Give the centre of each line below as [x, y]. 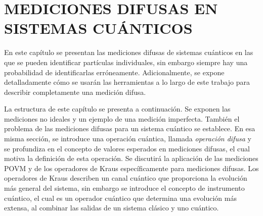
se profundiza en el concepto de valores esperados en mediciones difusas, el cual [127, 148]
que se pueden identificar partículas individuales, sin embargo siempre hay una [126, 62]
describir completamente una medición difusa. [75, 92]
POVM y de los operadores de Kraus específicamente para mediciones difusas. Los [131, 168]
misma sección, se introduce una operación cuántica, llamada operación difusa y [128, 139]
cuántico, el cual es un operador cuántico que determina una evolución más [120, 198]
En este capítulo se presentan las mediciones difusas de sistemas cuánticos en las [129, 52]
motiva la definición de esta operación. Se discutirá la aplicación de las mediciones [131, 158]
